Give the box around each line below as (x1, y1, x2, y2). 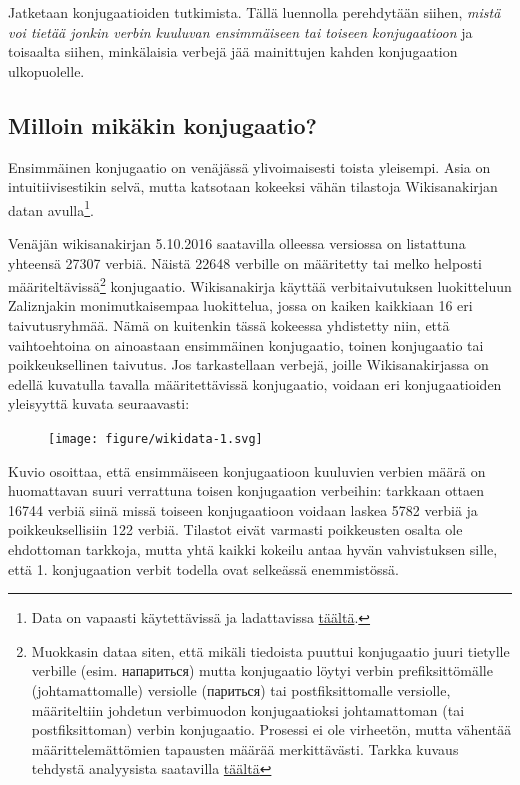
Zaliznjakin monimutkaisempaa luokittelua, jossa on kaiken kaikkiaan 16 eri (8, 295, 473, 316)
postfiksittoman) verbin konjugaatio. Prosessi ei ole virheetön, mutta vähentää (31, 719, 512, 740)
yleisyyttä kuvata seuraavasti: (8, 393, 190, 414)
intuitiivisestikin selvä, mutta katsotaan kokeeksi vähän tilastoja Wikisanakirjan (8, 176, 498, 197)
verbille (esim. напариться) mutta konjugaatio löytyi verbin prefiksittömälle (31, 660, 493, 681)
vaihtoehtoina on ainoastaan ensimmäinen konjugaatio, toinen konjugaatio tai (8, 334, 484, 355)
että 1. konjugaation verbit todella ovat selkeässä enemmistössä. (8, 558, 399, 579)
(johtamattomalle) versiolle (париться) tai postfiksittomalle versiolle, (31, 680, 451, 701)
